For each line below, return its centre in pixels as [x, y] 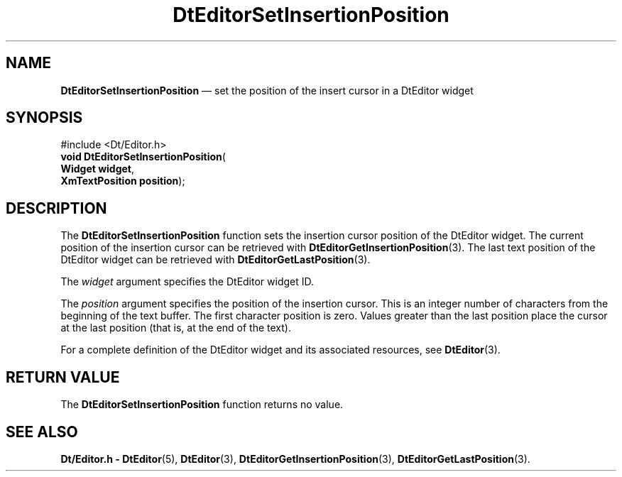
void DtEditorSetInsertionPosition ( [143, 157]
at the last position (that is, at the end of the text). [176, 328]
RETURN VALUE [63, 377]
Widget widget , [98, 169]
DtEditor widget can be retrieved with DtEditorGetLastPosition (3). [215, 260]
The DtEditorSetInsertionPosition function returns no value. [202, 405]
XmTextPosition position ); [123, 181]
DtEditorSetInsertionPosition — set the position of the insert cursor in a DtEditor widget [267, 90]
